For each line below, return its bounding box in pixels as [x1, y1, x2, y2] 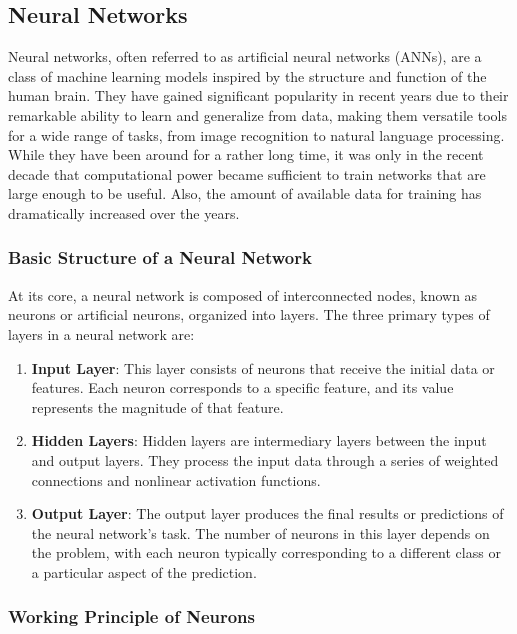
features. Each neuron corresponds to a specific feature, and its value [31, 377, 454, 398]
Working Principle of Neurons [8, 604, 255, 629]
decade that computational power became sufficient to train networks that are [8, 163, 486, 184]
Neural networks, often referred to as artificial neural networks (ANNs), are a [8, 46, 482, 67]
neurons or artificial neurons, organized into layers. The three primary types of [8, 304, 490, 325]
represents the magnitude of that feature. [31, 396, 284, 417]
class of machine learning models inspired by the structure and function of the [8, 65, 487, 86]
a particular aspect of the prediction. [31, 561, 257, 582]
